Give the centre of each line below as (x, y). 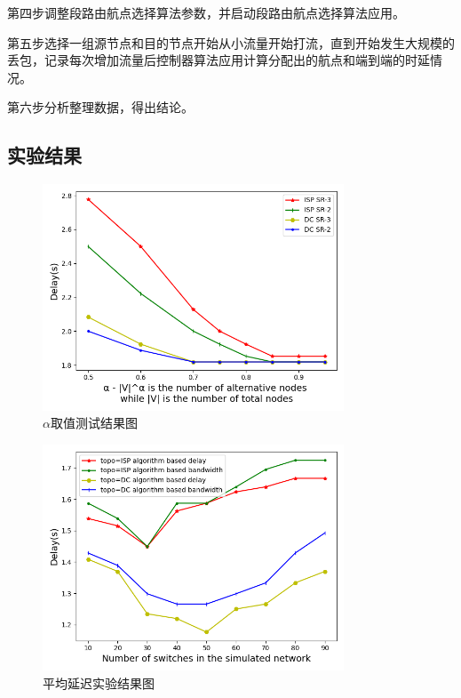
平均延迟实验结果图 (99, 682)
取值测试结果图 (94, 423)
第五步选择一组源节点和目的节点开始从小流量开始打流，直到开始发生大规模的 (231, 42)
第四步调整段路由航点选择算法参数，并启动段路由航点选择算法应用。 (206, 12)
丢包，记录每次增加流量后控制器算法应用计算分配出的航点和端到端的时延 (219, 60)
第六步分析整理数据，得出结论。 (100, 107)
